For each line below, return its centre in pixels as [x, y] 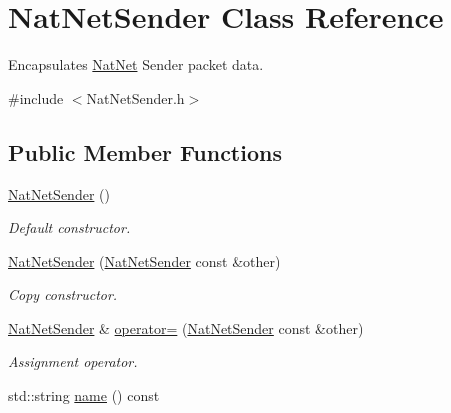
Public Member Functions [145, 151]
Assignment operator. [73, 361]
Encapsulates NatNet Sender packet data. [136, 64]
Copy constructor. [63, 294]
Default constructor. [69, 227]
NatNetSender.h [135, 97]
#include [36, 97]
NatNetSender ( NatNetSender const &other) [144, 260]
